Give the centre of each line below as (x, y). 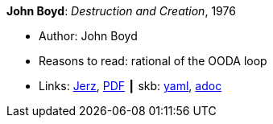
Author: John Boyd (88, 36)
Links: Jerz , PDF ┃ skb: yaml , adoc (130, 86)
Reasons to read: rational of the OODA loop (153, 61)
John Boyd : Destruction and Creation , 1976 (121, 11)
